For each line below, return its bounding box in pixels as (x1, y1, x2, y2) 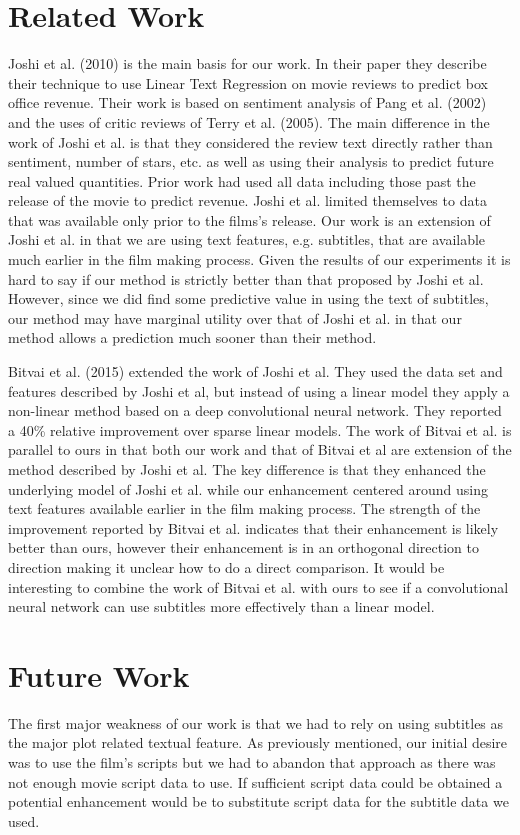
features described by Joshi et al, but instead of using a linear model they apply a (8, 380, 510, 401)
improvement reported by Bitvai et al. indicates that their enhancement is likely (8, 517, 499, 538)
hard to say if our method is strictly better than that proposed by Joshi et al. (8, 268, 484, 289)
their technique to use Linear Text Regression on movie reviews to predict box (8, 72, 488, 93)
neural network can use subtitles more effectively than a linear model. (8, 596, 435, 617)
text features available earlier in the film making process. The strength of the (8, 498, 481, 519)
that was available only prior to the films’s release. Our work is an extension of (8, 209, 491, 230)
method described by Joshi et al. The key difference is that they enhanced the (8, 459, 486, 479)
